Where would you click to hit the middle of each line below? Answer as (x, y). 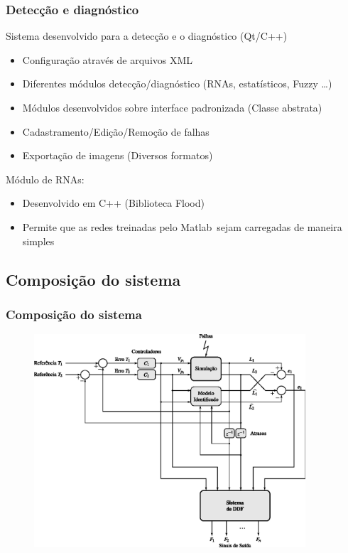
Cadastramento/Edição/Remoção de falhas (116, 131)
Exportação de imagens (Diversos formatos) (118, 155)
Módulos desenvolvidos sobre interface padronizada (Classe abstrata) (172, 107)
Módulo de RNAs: (45, 179)
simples (38, 241)
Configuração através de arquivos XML (108, 59)
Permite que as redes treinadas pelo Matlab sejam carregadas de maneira (182, 226)
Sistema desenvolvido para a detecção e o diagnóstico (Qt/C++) (147, 36)
